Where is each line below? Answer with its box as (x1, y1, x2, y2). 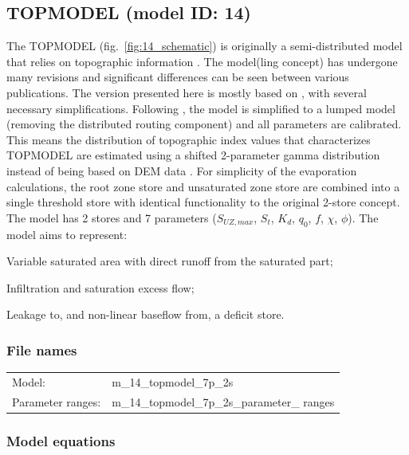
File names (6, 339, 77, 359)
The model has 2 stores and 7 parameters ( (6, 209, 217, 226)
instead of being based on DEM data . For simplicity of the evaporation (6, 162, 357, 178)
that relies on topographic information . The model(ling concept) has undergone (6, 53, 398, 69)
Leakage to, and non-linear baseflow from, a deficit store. (6, 306, 285, 323)
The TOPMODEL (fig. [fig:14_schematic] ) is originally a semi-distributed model (6, 37, 403, 54)
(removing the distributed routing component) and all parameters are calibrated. (6, 116, 402, 132)
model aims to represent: (6, 226, 128, 242)
